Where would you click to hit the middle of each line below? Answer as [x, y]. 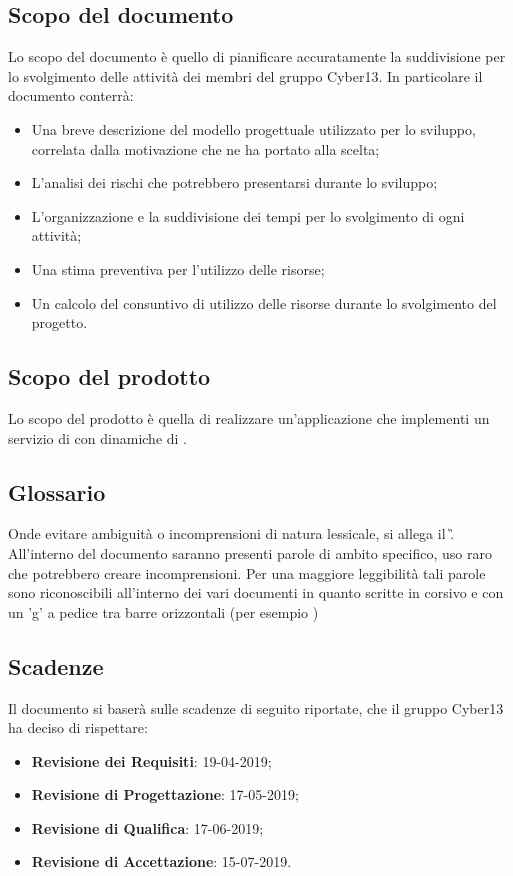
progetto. [59, 322]
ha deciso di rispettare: [78, 727]
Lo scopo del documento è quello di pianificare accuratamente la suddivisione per [257, 56]
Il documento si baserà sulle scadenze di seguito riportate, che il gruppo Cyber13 [256, 707]
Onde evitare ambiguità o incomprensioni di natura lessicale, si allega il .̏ [231, 533]
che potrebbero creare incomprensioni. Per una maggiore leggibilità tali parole [247, 572]
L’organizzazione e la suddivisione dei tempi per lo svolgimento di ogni [248, 215]
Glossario [57, 491]
